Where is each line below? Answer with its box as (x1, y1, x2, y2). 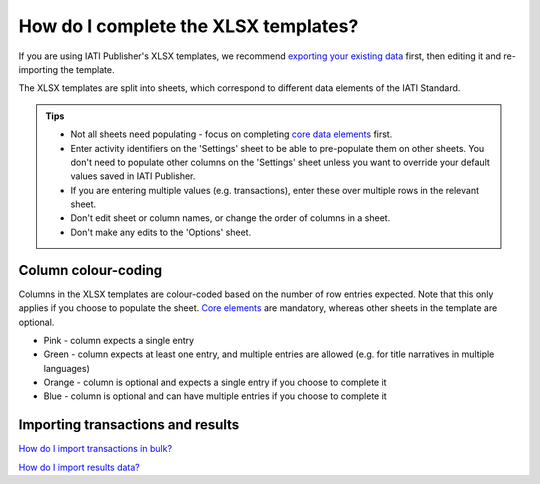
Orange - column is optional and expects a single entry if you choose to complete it (43, 376, 387, 389)
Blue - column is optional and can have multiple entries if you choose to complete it (43, 390, 387, 402)
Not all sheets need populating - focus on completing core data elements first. (70, 128, 393, 140)
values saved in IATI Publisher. (70, 170, 196, 182)
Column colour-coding (18, 261, 163, 279)
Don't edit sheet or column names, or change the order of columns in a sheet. (70, 212, 391, 224)
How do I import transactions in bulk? (18, 443, 173, 455)
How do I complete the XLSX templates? (18, 15, 359, 37)
